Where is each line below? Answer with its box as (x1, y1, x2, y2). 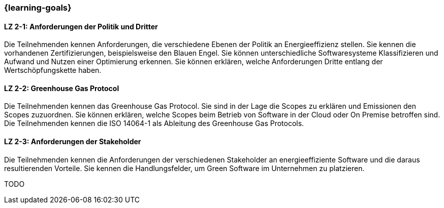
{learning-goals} (4, 3, 72, 13)
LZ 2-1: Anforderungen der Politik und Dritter (4, 22, 158, 31)
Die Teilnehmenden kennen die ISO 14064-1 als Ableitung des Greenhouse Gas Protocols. (4, 119, 304, 128)
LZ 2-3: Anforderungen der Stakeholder (4, 137, 141, 146)
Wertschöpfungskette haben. (4, 66, 102, 75)
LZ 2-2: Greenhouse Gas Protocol (4, 84, 119, 93)
